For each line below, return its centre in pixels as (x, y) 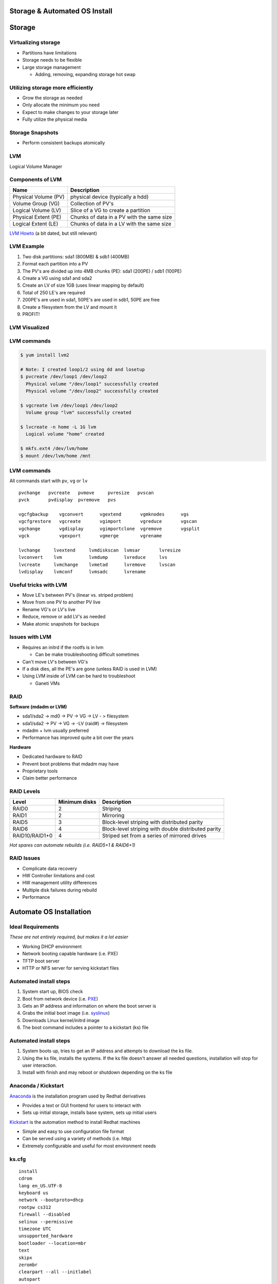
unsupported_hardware (46, 1236)
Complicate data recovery (50, 868)
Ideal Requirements (34, 927)
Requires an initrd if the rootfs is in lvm (63, 647)
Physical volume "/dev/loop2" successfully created (92, 391)
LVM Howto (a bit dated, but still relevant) (53, 233)
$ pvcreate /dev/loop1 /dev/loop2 (64, 377)
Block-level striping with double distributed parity (162, 828)
